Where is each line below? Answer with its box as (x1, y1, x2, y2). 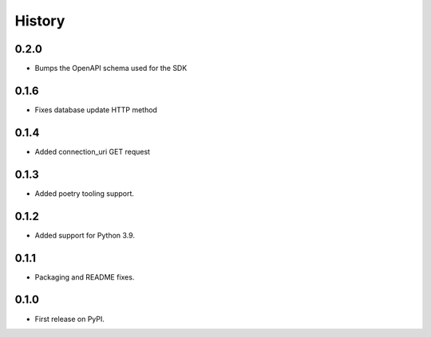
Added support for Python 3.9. (34, 230, 136, 240)
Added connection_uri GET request (34, 147, 151, 156)
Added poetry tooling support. (34, 188, 135, 198)
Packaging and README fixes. (34, 272, 135, 282)
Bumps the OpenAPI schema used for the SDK (34, 64, 188, 73)
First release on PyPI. (34, 314, 105, 323)
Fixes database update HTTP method (34, 104, 157, 115)
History (14, 12, 65, 29)
